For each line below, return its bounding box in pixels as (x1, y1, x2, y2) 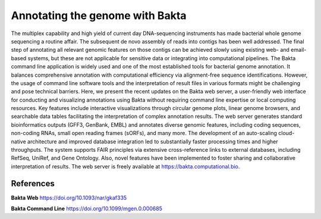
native (11, 137, 26, 145)
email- (290, 46, 307, 54)
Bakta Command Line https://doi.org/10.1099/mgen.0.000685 (11, 205, 163, 212)
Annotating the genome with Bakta (11, 9, 187, 22)
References (11, 179, 55, 189)
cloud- (278, 130, 295, 137)
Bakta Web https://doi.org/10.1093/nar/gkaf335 (11, 194, 127, 201)
